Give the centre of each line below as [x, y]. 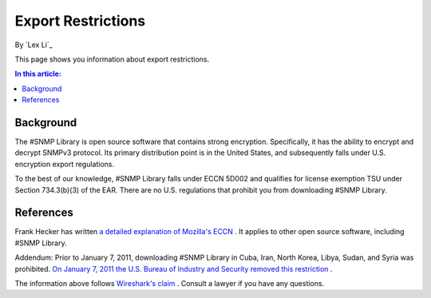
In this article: [38, 74]
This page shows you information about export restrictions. [112, 59]
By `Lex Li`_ [34, 45]
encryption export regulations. [65, 164]
